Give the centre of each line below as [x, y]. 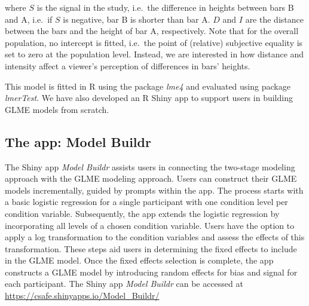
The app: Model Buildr [78, 141]
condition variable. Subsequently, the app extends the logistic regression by [142, 213]
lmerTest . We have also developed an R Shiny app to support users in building [149, 98]
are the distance [274, 19]
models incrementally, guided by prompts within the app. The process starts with [154, 190]
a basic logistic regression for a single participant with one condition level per [146, 202]
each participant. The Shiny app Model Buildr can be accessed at [124, 284]
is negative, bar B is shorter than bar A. [137, 19]
